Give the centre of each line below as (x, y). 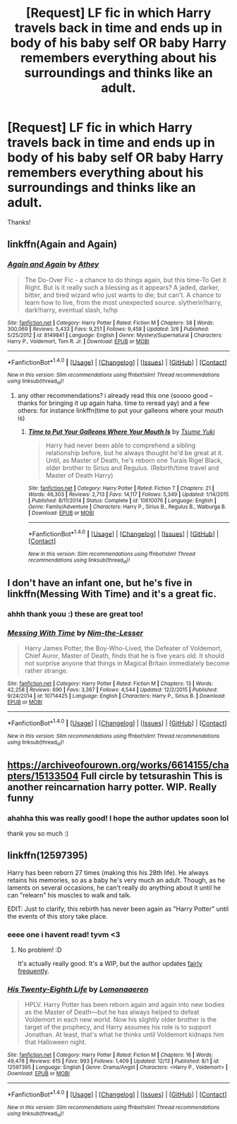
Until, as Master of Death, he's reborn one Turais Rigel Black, (134, 460)
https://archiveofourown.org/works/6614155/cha (118, 765)
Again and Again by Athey (53, 265)
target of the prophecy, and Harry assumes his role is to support (118, 1027)
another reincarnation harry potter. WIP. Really (112, 787)
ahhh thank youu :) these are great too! (75, 614)
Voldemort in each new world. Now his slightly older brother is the (121, 1020)
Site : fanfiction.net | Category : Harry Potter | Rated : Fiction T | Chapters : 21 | (121, 488)
